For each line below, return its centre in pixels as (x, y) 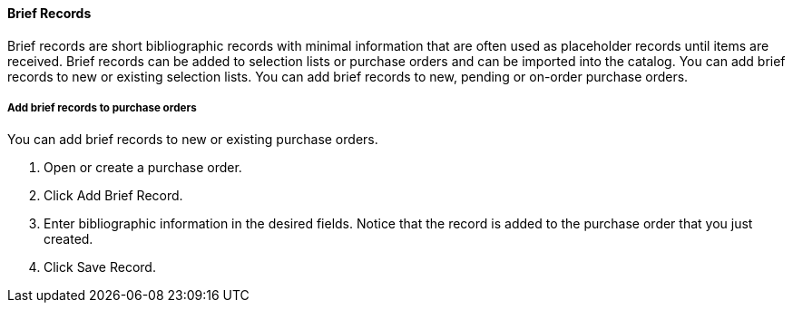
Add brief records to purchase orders (102, 108)
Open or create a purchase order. (143, 168)
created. (69, 239)
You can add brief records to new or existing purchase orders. (193, 140)
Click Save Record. (100, 267)
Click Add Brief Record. (113, 196)
